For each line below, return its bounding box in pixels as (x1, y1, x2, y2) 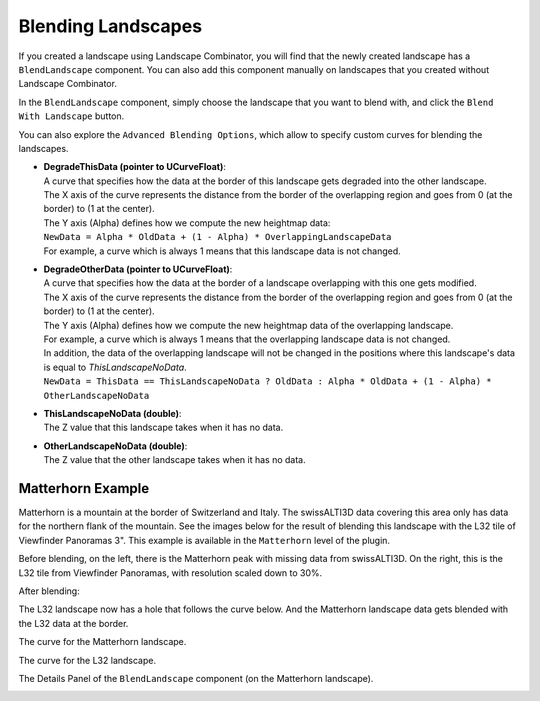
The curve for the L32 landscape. (18, 654, 157, 666)
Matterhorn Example (18, 480, 150, 497)
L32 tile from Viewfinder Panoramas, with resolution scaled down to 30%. (18, 566, 323, 579)
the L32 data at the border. (18, 617, 129, 629)
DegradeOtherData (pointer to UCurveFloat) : (43, 263, 233, 275)
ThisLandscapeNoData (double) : (43, 407, 182, 419)
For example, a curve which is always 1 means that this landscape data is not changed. (43, 245, 402, 257)
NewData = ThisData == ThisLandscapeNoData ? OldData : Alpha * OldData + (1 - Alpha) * (43, 376, 492, 387)
